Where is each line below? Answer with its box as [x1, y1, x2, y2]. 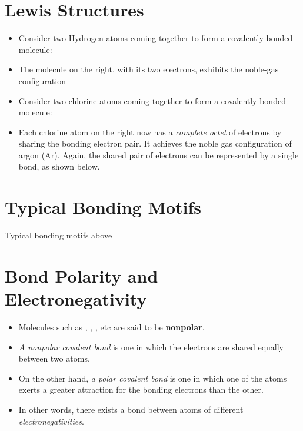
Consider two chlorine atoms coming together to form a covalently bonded [18, 94, 286, 107]
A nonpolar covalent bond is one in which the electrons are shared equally [18, 340, 284, 353]
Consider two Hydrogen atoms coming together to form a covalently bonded [18, 32, 293, 44]
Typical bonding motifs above [5, 229, 112, 241]
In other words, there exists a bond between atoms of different [18, 403, 244, 416]
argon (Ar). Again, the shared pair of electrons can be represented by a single [18, 148, 299, 161]
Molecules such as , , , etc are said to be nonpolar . [18, 321, 205, 333]
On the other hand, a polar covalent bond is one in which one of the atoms [18, 372, 287, 384]
